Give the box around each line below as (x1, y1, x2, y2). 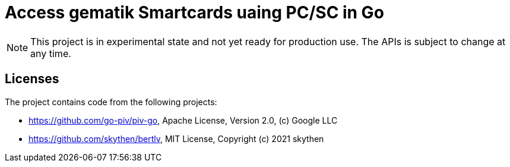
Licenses (5, 71, 59, 87)
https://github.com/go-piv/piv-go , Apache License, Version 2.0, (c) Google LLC (28, 115, 338, 125)
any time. (30, 47, 71, 59)
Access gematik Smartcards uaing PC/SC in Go (5, 2, 384, 23)
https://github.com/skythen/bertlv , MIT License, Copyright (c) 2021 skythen (28, 133, 324, 144)
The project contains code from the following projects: (5, 96, 217, 107)
